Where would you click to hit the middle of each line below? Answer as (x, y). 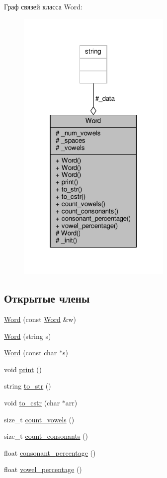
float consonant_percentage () (50, 452)
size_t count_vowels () (39, 419)
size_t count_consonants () (46, 436)
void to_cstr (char (32, 402)
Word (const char (31, 353)
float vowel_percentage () (43, 469)
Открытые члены (47, 298)
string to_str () (28, 386)
